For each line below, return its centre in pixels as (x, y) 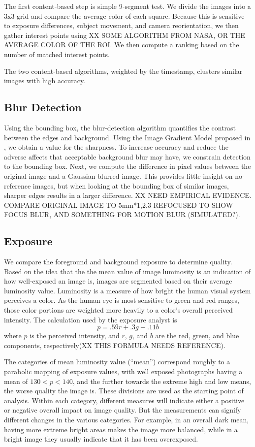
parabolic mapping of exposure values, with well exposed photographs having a (123, 371)
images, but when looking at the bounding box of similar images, (131, 185)
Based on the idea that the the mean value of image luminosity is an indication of (127, 271)
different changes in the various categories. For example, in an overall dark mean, (127, 419)
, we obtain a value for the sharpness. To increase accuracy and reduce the (116, 147)
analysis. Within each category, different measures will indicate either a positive (124, 400)
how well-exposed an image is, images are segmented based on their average (118, 281)
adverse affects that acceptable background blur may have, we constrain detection (127, 156)
